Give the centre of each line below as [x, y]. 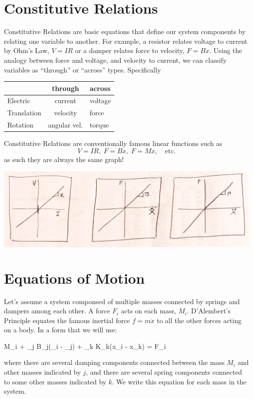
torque [99, 125]
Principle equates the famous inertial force [67, 320]
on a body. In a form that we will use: [61, 330]
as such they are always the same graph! [64, 159]
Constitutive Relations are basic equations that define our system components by [125, 31]
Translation [24, 113]
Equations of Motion [74, 278]
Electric [19, 100]
